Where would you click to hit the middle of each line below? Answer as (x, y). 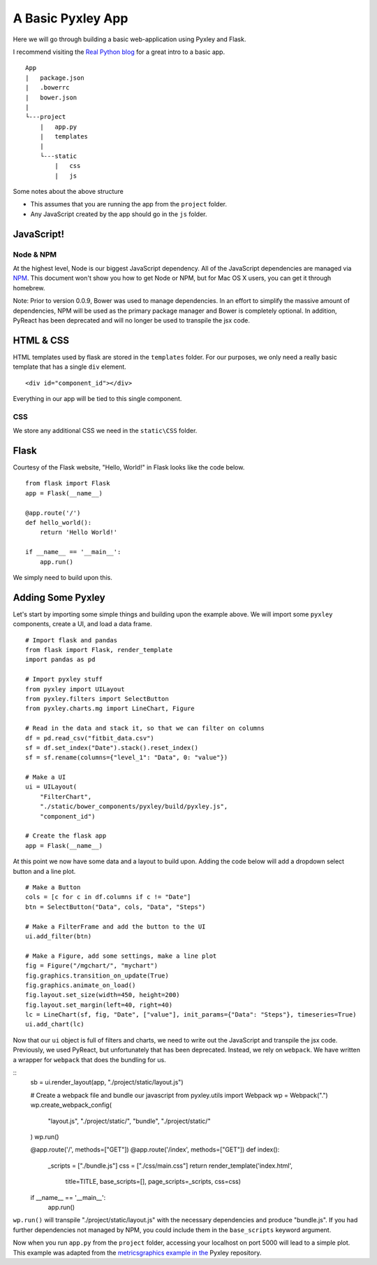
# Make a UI (46, 777)
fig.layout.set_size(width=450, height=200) (103, 995)
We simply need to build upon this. (63, 577)
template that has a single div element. (70, 367)
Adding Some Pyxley (59, 597)
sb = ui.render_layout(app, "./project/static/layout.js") (107, 1082)
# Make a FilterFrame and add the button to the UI (116, 926)
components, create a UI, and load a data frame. (83, 624)
